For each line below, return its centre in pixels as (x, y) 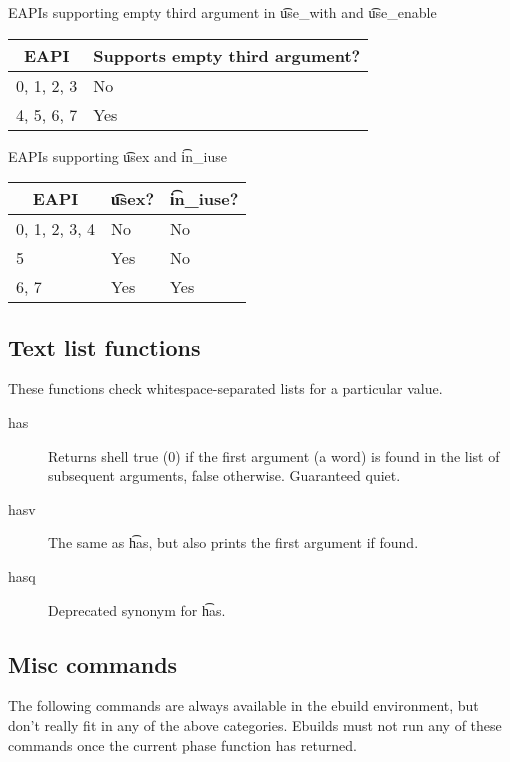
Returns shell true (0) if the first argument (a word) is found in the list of (274, 455)
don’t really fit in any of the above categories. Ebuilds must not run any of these (255, 724)
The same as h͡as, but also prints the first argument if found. (233, 542)
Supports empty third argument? (227, 55)
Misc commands (93, 663)
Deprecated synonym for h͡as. (137, 609)
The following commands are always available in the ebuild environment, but (243, 705)
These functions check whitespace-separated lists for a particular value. (225, 388)
